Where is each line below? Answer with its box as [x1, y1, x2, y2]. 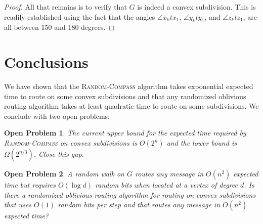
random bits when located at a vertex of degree [95, 180, 238, 190]
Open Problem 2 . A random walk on [4, 168, 124, 179]
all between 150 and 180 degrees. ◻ [4, 22, 115, 32]
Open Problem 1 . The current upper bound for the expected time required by [4, 127, 246, 138]
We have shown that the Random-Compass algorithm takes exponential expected [4, 81, 253, 92]
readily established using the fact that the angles [4, 11, 155, 22]
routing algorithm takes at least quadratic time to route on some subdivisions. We [4, 101, 259, 111]
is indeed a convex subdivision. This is [137, 2, 256, 12]
